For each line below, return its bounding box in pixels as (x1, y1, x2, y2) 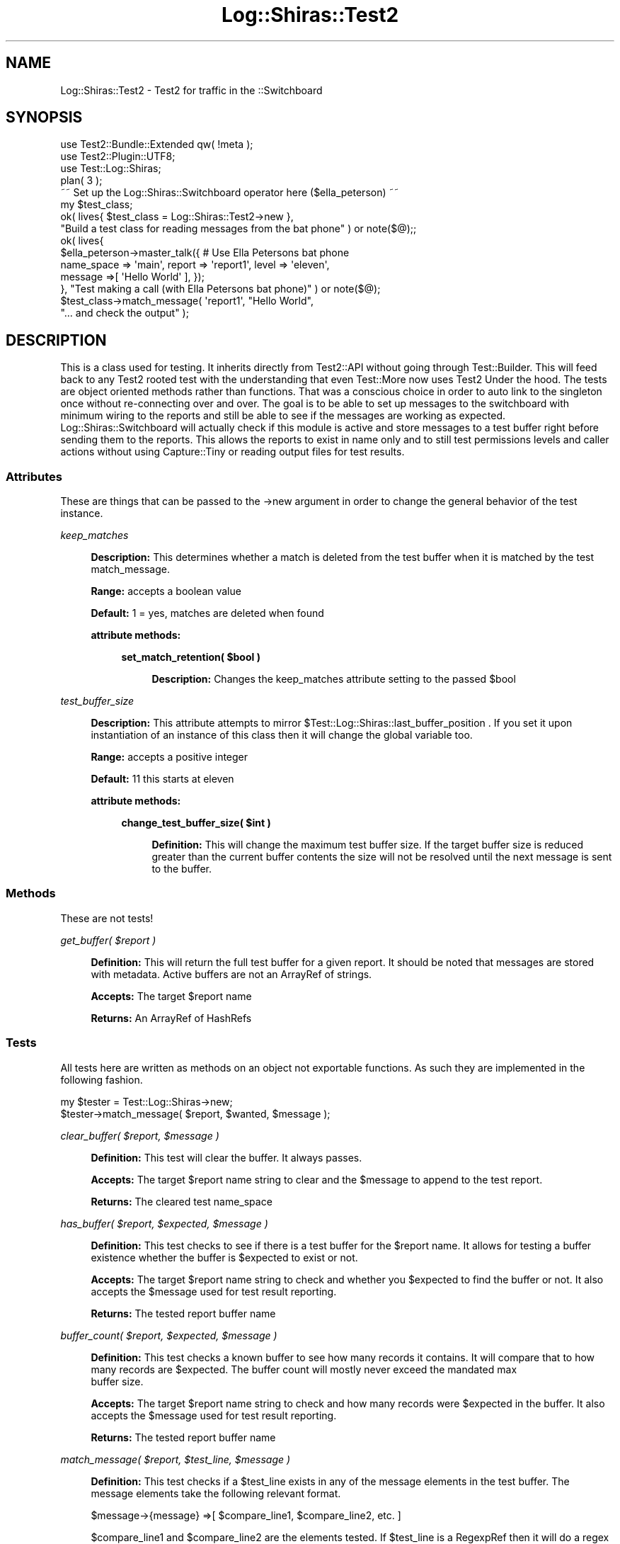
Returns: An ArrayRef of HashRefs (91, 1011, 252, 1024)
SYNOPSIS (6, 108, 83, 127)
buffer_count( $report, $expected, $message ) (60, 1329, 277, 1341)
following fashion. (60, 1073, 143, 1086)
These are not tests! (60, 912, 154, 924)
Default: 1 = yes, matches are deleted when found (91, 607, 324, 620)
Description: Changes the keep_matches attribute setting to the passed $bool (151, 673, 516, 686)
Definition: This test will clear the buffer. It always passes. (91, 1151, 362, 1164)
